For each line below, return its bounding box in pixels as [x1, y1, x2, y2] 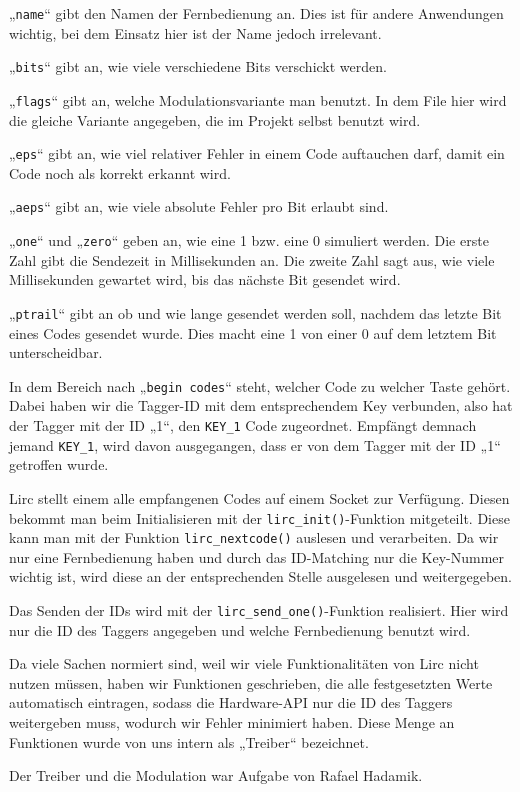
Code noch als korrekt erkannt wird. [9, 162, 231, 183]
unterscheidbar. [9, 342, 103, 363]
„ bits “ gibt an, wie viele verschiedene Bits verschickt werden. [9, 56, 387, 77]
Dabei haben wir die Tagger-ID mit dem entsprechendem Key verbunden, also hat [9, 395, 513, 416]
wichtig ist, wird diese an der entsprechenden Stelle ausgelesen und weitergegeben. [9, 566, 512, 587]
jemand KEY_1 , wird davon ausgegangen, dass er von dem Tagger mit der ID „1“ [9, 434, 501, 455]
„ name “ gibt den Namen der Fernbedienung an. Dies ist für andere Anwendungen [9, 3, 504, 23]
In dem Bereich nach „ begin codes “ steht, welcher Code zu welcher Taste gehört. [9, 375, 511, 396]
